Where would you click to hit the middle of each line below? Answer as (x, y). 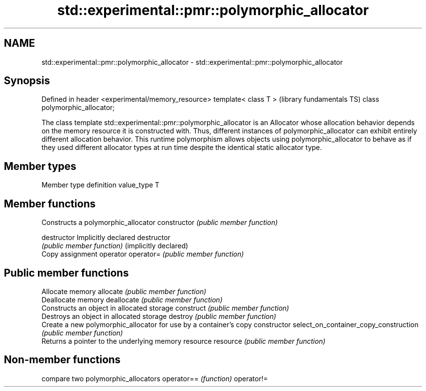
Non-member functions (62, 360)
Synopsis (27, 81)
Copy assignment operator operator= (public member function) (143, 254)
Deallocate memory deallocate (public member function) (132, 299)
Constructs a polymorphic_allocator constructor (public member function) (160, 223)
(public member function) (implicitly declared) (115, 246)
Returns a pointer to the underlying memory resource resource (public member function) (184, 341)
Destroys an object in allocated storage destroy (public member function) (159, 316)
